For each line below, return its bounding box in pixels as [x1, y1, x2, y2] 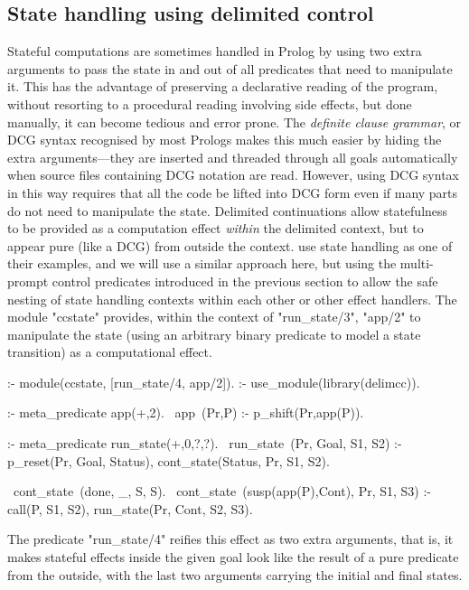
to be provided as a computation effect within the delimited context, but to [7, 219, 424, 238]
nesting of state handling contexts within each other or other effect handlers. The [7, 289, 457, 308]
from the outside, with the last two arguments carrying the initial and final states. [7, 565, 463, 584]
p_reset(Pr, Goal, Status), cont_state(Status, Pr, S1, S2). [7, 451, 330, 470]
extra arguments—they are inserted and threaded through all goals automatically [7, 147, 458, 166]
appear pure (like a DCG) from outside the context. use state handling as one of [7, 236, 453, 255]
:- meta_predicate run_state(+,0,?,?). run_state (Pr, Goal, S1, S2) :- [7, 434, 402, 453]
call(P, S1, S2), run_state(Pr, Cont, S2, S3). [7, 499, 253, 518]
